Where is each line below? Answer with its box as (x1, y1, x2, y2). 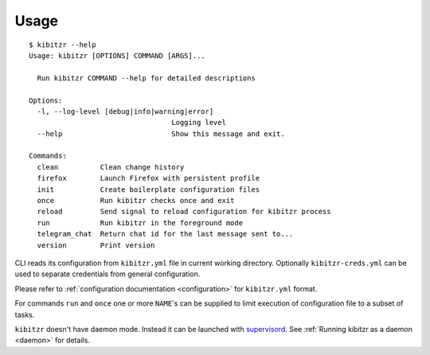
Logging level (171, 118, 227, 127)
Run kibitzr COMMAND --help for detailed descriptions (37, 73, 256, 83)
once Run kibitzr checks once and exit (37, 196, 235, 205)
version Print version (37, 240, 155, 250)
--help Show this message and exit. (37, 129, 286, 138)
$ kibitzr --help (29, 40, 96, 49)
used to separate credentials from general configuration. (14, 269, 201, 279)
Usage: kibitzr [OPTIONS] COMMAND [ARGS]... (29, 51, 206, 60)
